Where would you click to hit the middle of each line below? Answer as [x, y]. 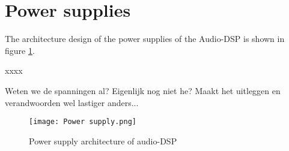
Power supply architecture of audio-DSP [103, 141]
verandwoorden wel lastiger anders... [72, 102]
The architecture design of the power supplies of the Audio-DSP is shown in [145, 39]
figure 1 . [20, 50]
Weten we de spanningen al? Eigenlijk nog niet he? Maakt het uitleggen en [143, 90]
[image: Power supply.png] [83, 122]
